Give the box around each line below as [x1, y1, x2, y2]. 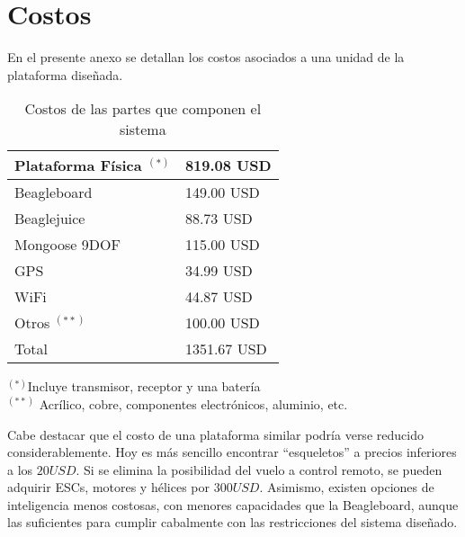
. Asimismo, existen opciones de [259, 478, 434, 497]
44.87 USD [184, 286, 253, 308]
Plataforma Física [14, 155, 142, 176]
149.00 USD [184, 182, 260, 203]
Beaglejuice [14, 208, 85, 229]
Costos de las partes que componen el [24, 98, 262, 120]
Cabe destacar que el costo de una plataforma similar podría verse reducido [7, 425, 424, 443]
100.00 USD [184, 312, 260, 334]
